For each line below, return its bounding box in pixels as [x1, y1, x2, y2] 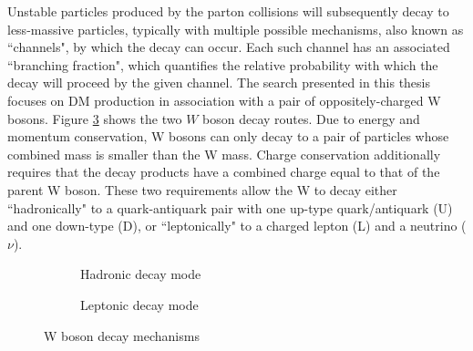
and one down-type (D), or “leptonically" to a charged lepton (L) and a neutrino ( [7, 216, 467, 235]
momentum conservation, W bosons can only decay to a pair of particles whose [7, 127, 449, 146]
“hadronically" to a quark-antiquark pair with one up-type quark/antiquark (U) [7, 198, 453, 217]
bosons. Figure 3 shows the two [7, 108, 182, 128]
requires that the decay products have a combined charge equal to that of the [7, 162, 440, 181]
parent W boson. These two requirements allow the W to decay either [7, 180, 397, 199]
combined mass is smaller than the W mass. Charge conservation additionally [7, 144, 441, 163]
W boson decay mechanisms [44, 325, 200, 345]
